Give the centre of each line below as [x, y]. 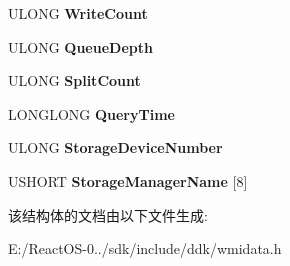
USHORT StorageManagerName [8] [128, 180]
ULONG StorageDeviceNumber [115, 147]
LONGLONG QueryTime [91, 113]
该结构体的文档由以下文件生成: [108, 214]
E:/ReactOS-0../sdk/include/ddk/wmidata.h [145, 248]
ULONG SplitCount [74, 80]
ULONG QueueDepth [80, 46]
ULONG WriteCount [78, 13]
